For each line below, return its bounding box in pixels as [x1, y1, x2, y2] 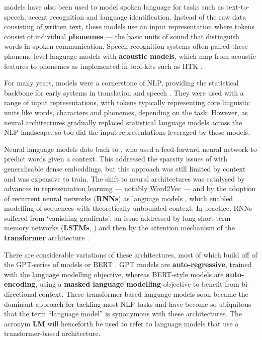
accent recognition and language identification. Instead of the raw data [28, 11, 246, 22]
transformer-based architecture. [4, 328, 101, 338]
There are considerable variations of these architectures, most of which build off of [4, 249, 257, 260]
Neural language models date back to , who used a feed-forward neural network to [4, 143, 257, 154]
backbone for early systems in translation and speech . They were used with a [4, 87, 244, 98]
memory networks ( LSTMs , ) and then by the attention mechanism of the [4, 222, 235, 233]
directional [4, 289, 37, 299]
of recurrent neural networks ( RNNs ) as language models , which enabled [4, 193, 233, 203]
